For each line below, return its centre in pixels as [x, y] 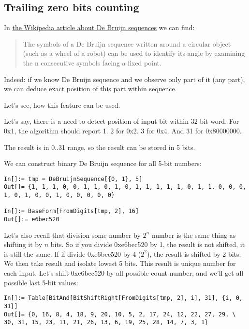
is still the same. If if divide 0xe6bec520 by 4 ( [73, 254]
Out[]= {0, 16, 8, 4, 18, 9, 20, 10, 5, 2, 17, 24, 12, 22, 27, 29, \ [120, 314]
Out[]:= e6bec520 [32, 220]
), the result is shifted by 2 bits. [194, 254]
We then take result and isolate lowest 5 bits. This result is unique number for [120, 263]
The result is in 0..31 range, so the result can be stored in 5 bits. [100, 147]
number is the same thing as [194, 235]
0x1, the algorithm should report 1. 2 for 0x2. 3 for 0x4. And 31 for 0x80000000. [123, 130]
